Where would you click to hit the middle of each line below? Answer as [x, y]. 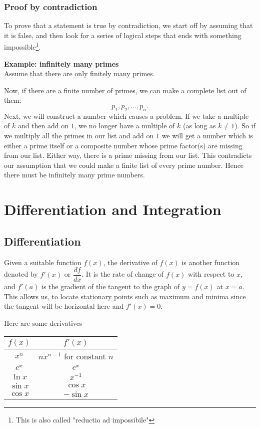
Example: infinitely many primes [61, 63]
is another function [211, 262]
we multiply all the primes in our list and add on [79, 136]
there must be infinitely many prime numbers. [74, 175]
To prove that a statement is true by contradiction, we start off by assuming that [128, 25]
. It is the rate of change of [123, 274]
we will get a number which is [207, 136]
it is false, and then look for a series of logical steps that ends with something [123, 35]
